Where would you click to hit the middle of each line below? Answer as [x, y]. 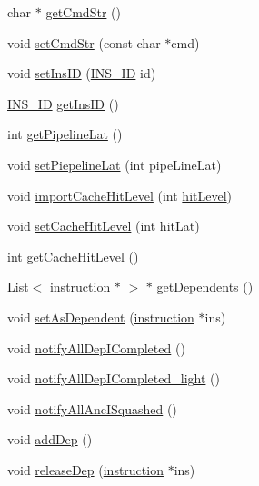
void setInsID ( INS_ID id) [82, 73]
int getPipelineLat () [65, 134]
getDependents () [205, 287]
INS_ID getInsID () [63, 103]
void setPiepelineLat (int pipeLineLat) [115, 164]
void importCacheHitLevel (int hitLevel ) [120, 195]
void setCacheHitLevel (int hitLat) [104, 226]
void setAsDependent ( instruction [101, 317]
